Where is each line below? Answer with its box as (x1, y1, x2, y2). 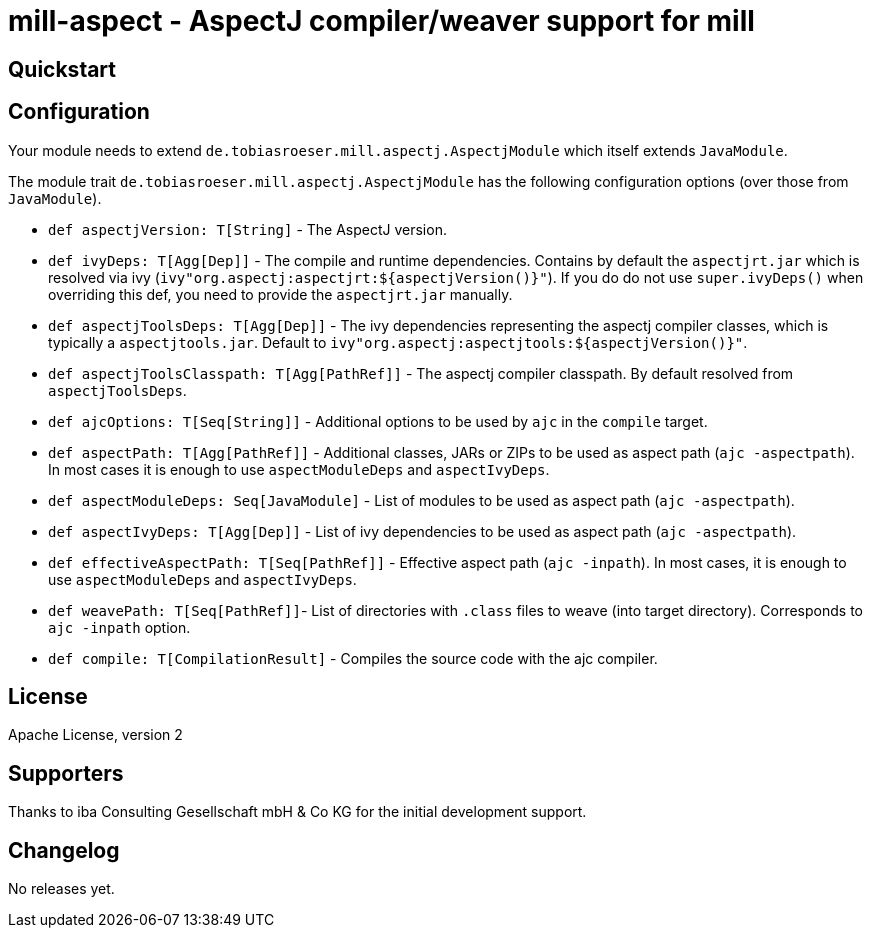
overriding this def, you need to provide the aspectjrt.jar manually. (48, 285, 513, 303)
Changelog (8, 837, 120, 863)
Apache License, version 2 (8, 726, 183, 744)
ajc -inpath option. (48, 618, 191, 636)
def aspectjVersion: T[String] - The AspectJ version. (48, 220, 447, 238)
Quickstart (8, 56, 117, 82)
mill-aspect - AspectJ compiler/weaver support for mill (8, 4, 755, 38)
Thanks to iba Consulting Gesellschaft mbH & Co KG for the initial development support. (8, 803, 587, 821)
